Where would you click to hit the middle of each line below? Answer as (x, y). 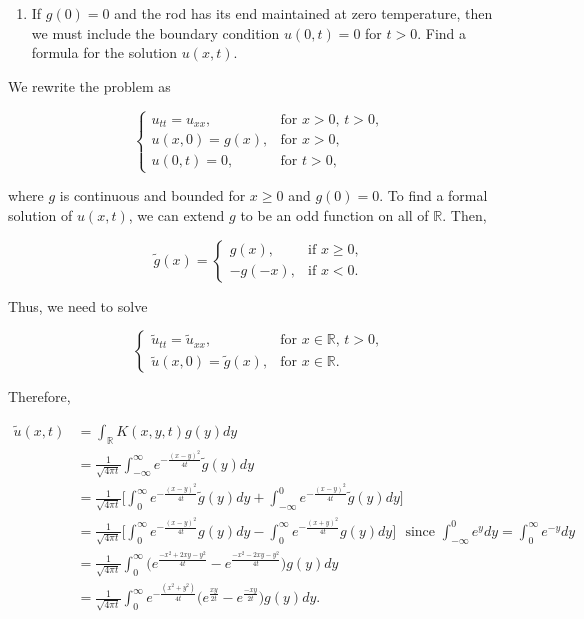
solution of (40, 215)
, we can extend (176, 215)
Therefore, (39, 396)
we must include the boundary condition (155, 32)
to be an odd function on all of (334, 215)
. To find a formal (433, 195)
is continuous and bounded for (152, 195)
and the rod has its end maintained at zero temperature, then (303, 13)
